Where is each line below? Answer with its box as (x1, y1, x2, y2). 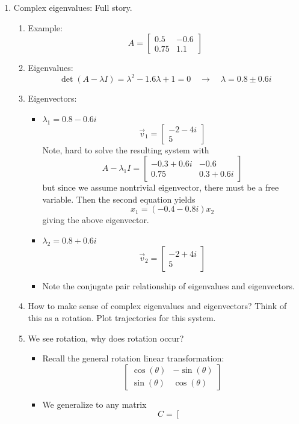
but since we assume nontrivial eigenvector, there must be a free (42, 181, 279, 194)
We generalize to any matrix (42, 398, 147, 410)
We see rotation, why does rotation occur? (28, 331, 184, 344)
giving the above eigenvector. (42, 214, 149, 226)
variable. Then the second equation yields (42, 192, 196, 205)
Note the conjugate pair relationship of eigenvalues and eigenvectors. (42, 279, 295, 292)
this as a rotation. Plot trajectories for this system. (28, 312, 216, 324)
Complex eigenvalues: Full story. (13, 1, 132, 13)
